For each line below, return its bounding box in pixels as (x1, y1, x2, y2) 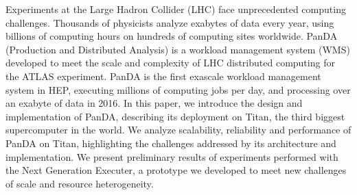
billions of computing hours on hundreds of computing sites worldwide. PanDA (5, 29, 338, 43)
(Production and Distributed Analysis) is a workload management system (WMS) (5, 42, 350, 56)
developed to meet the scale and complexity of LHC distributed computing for (5, 55, 335, 70)
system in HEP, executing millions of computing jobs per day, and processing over (5, 82, 351, 96)
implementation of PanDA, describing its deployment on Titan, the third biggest (5, 109, 345, 123)
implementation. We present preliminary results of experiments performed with (5, 149, 338, 164)
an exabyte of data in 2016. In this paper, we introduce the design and (5, 96, 303, 110)
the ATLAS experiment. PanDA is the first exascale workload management (5, 68, 321, 83)
